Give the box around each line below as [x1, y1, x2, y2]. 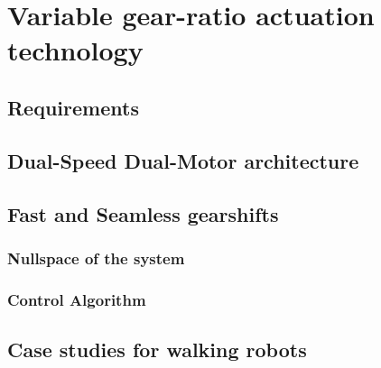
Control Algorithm [7, 288, 146, 310]
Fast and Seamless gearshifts [7, 199, 279, 227]
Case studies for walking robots [7, 335, 307, 363]
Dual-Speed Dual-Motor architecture [7, 146, 359, 174]
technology [7, 32, 144, 69]
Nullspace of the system [7, 246, 185, 269]
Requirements [7, 93, 139, 121]
